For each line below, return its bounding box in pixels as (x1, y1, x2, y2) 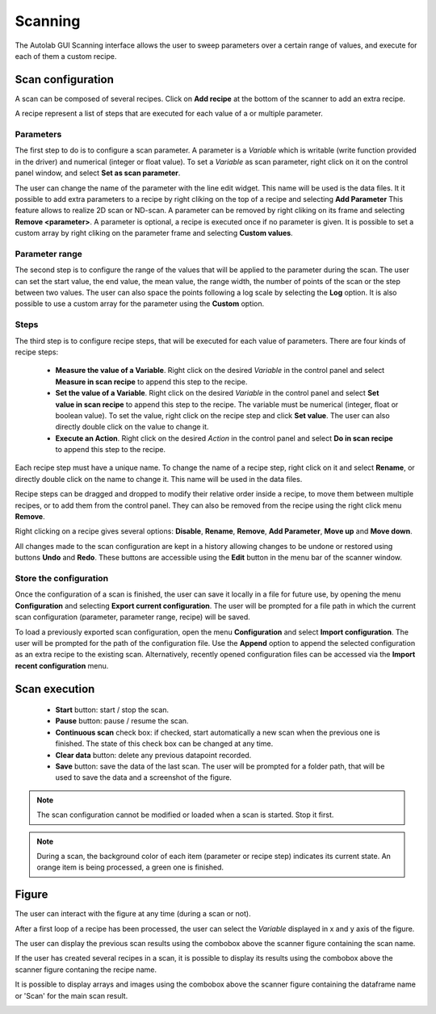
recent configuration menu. (15, 660, 109, 670)
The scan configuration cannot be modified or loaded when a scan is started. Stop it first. (36, 810, 334, 819)
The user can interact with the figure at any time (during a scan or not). (15, 909, 251, 919)
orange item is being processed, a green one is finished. (36, 862, 224, 872)
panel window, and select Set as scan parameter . (15, 168, 181, 178)
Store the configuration (15, 572, 109, 584)
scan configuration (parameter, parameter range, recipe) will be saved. (15, 612, 250, 622)
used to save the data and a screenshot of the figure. (55, 773, 232, 782)
